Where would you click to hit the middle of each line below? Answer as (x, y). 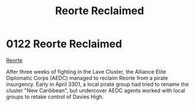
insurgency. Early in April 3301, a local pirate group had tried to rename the (97, 84)
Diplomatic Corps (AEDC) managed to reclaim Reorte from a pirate (87, 78)
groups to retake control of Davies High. (55, 97)
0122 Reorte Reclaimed (64, 44)
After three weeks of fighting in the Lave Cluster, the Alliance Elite (86, 71)
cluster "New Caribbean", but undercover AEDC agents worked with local (96, 90)
